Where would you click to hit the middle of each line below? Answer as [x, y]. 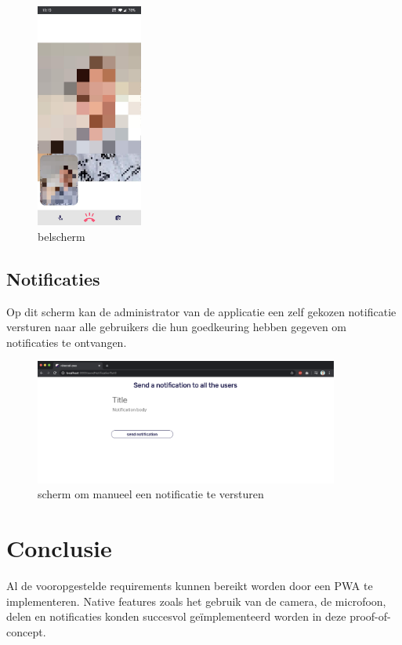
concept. [26, 631]
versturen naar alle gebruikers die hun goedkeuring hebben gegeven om [177, 327]
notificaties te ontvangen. [67, 342]
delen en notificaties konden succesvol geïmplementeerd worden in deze [176, 616]
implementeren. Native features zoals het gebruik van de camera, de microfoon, [196, 601]
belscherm [62, 236]
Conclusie [59, 548]
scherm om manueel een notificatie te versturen [151, 494]
